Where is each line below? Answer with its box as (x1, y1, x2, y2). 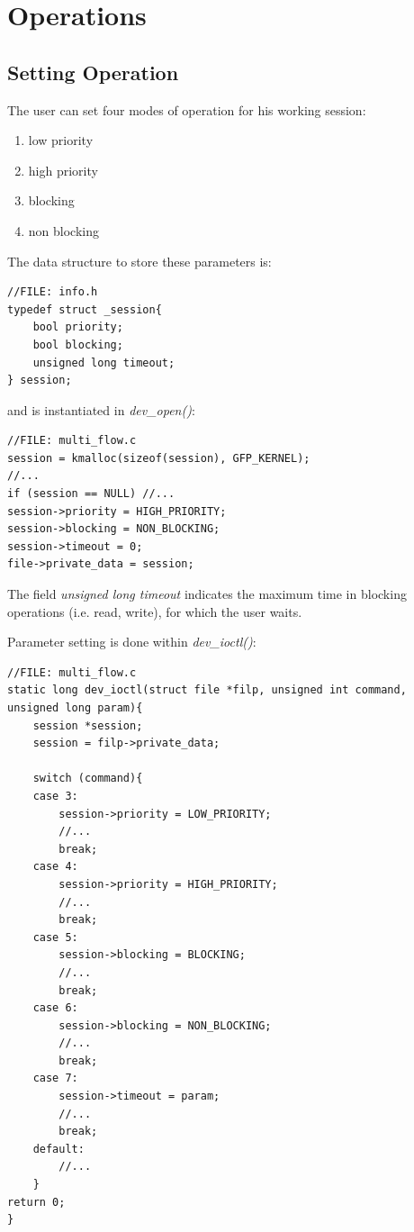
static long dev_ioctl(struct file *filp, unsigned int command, (7, 684, 407, 697)
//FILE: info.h (7, 285, 98, 299)
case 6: (32, 1001, 78, 1015)
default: (32, 1142, 85, 1155)
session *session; (32, 719, 143, 732)
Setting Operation (7, 58, 179, 86)
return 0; (7, 1195, 66, 1209)
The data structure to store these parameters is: (7, 251, 272, 270)
